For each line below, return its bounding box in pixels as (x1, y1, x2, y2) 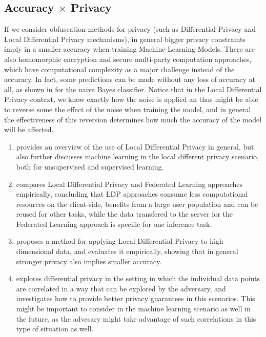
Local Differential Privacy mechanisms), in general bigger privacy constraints (4, 33, 245, 44)
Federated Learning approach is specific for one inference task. (16, 218, 212, 229)
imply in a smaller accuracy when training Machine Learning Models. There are (4, 44, 255, 54)
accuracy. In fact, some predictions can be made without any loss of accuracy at (4, 74, 255, 85)
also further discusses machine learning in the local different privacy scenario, (16, 151, 259, 162)
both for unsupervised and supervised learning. (16, 161, 164, 172)
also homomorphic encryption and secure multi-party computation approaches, (4, 53, 252, 64)
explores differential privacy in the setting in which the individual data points (16, 273, 260, 284)
